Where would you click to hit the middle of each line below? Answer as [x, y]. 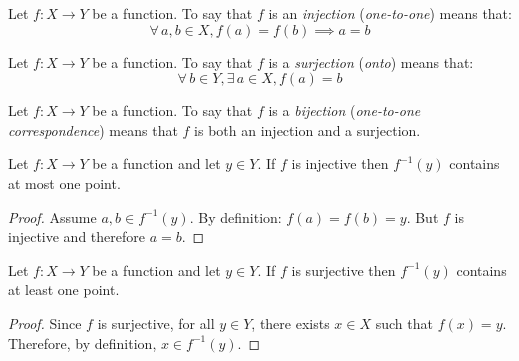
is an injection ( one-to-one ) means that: [390, 13]
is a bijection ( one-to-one [344, 110]
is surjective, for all [156, 322]
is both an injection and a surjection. [307, 129]
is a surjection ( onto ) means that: [371, 61]
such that [404, 322]
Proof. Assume [52, 216]
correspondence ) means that [93, 129]
